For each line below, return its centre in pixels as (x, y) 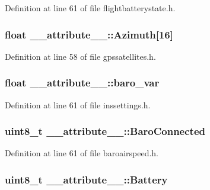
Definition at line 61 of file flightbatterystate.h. (90, 8)
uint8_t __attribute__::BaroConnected (105, 131)
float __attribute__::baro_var (82, 83)
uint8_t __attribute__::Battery (86, 179)
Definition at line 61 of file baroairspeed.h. (82, 153)
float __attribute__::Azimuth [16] (89, 34)
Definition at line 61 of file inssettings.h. (78, 104)
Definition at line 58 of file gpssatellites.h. (80, 56)
